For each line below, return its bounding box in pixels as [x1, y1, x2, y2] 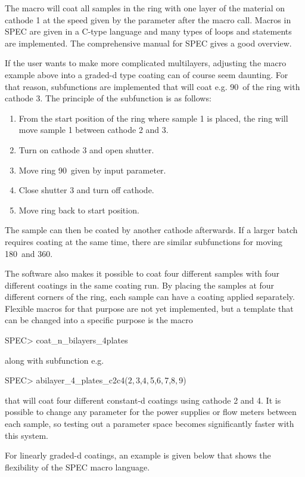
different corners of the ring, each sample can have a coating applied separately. [5, 290, 295, 303]
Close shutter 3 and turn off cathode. [18, 184, 154, 196]
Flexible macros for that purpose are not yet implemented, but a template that [5, 302, 294, 314]
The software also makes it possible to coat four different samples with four [5, 267, 280, 280]
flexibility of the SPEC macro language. [5, 460, 150, 473]
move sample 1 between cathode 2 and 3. [18, 123, 169, 136]
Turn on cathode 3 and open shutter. [18, 143, 154, 156]
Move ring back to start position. [18, 203, 139, 216]
